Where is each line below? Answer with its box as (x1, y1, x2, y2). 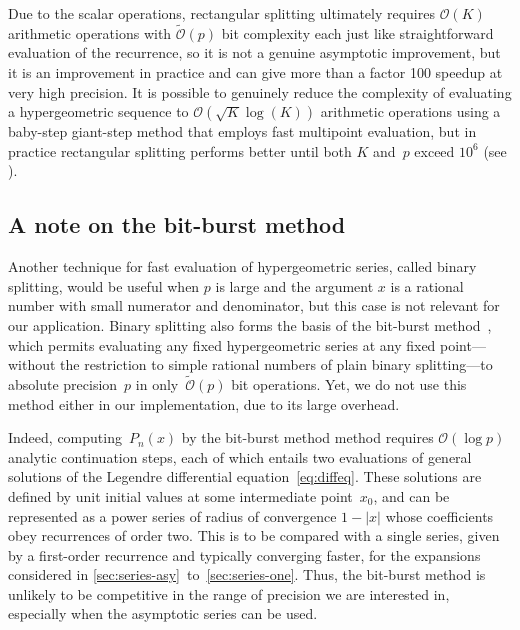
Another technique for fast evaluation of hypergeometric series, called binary (8, 256, 477, 277)
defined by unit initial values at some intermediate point (8, 485, 353, 506)
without (8, 354, 56, 375)
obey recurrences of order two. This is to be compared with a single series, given (8, 525, 500, 546)
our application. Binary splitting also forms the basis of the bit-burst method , (8, 314, 492, 335)
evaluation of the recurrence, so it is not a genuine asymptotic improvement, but (8, 42, 501, 63)
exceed (414, 140, 455, 161)
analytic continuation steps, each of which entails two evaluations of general (8, 446, 472, 467)
